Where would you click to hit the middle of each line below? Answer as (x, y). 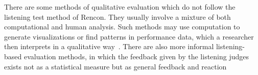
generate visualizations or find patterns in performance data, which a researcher (129, 36)
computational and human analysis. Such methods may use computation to (122, 27)
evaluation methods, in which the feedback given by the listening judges (136, 56)
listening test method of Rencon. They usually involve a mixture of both (118, 16)
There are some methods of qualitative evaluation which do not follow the (120, 7)
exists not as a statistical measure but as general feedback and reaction (115, 66)
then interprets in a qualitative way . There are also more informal (109, 46)
